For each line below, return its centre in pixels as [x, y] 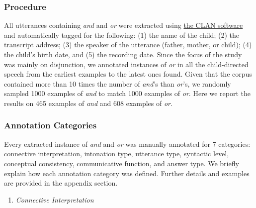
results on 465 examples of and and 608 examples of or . [88, 103]
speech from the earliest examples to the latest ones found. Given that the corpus [128, 74]
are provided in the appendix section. [61, 183]
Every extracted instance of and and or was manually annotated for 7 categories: [127, 144]
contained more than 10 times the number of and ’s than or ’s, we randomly [118, 83]
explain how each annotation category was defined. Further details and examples [127, 173]
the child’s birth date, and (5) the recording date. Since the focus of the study [123, 54]
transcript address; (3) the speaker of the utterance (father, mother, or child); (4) [128, 45]
